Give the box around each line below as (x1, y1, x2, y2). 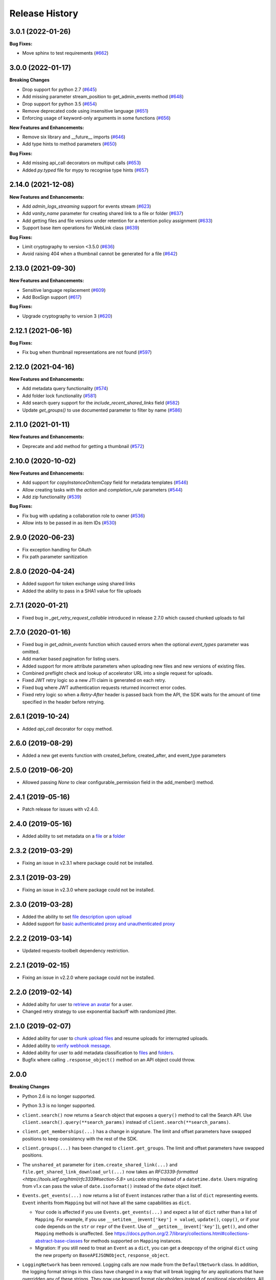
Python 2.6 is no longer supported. (22, 1093, 96, 1099)
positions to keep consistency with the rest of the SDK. (22, 1136, 138, 1142)
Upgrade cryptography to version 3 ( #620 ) (22, 313, 112, 319)
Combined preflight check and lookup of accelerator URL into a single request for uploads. (22, 670, 213, 676)
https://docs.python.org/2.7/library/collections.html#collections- (114, 1230, 250, 1236)
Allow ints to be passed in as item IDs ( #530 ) (22, 520, 117, 526)
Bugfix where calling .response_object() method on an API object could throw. (22, 1057, 196, 1063)
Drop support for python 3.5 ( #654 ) (22, 100, 97, 107)
